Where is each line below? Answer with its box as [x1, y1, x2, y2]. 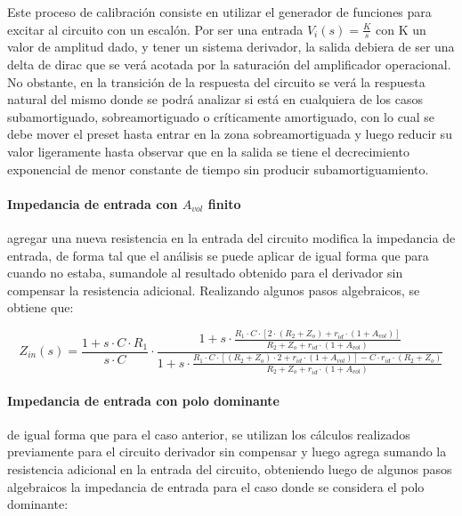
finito [207, 194, 241, 213]
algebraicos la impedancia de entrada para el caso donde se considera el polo [7, 477, 425, 496]
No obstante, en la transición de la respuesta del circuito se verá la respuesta [7, 72, 426, 91]
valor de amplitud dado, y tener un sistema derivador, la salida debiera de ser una [7, 37, 455, 56]
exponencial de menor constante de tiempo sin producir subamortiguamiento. [7, 159, 429, 178]
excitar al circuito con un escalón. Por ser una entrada [7, 20, 304, 38]
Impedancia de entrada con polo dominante [7, 391, 280, 409]
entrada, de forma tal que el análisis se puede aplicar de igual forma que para [7, 246, 429, 264]
